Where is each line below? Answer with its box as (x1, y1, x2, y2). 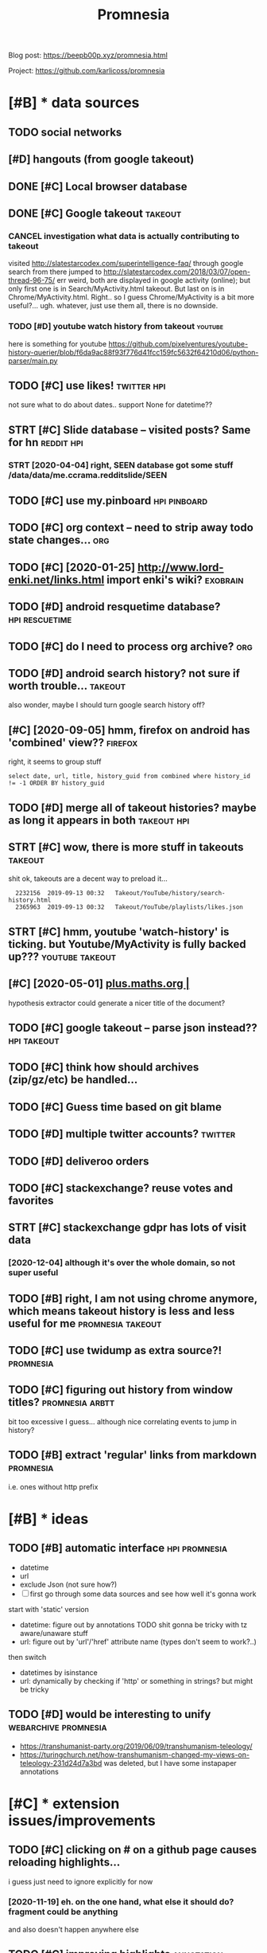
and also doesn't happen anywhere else (8, 1924, 139, 1934)
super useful (8, 1267, 59, 1278)
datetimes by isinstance (19, 1667, 98, 1677)
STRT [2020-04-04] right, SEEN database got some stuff (8, 460, 234, 471)
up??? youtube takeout (8, 949, 117, 963)
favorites (8, 1193, 54, 1207)
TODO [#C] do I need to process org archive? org (8, 640, 253, 653)
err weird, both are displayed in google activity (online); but (56, 276, 251, 285)
